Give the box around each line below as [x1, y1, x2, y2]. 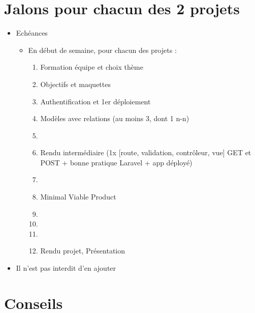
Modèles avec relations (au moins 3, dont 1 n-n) [40, 113, 189, 124]
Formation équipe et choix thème [40, 62, 143, 72]
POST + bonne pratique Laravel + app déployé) [40, 157, 193, 167]
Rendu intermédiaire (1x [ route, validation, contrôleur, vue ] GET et [40, 147, 251, 158]
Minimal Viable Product [40, 191, 116, 202]
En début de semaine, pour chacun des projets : [28, 44, 177, 55]
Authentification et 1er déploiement [40, 96, 151, 106]
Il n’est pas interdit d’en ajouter [16, 263, 116, 273]
